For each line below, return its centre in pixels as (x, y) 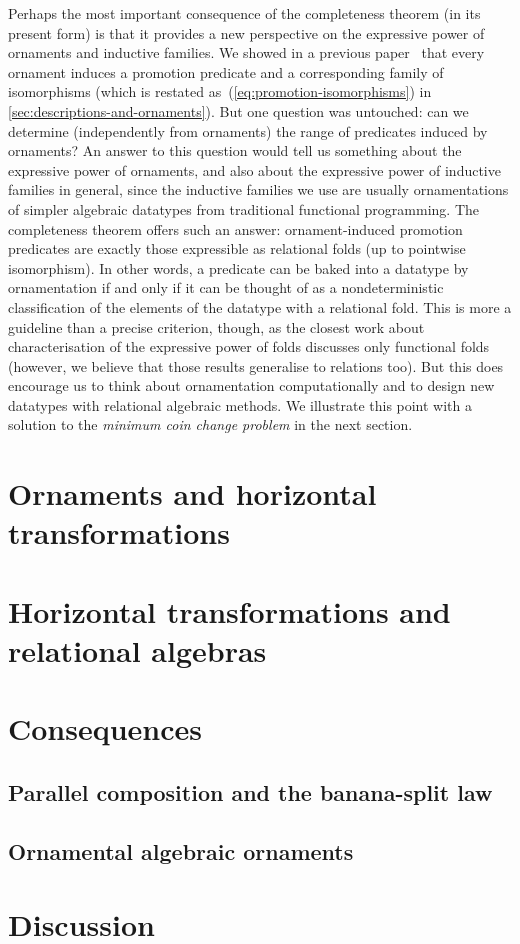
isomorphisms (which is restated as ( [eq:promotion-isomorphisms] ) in (220, 91)
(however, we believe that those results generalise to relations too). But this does (256, 365)
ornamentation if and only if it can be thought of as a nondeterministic (226, 287)
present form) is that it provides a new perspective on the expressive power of (246, 32)
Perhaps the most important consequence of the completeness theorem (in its (244, 13)
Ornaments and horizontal (192, 493)
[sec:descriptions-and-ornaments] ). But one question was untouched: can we (238, 110)
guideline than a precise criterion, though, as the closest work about (216, 326)
